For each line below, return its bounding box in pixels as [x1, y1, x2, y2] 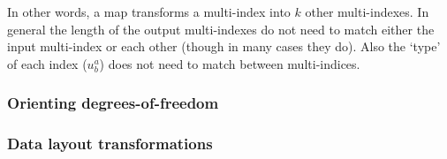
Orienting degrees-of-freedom [7, 92, 219, 114]
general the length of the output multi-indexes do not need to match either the [7, 19, 435, 38]
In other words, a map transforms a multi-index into [7, 3, 291, 20]
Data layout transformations [7, 132, 213, 155]
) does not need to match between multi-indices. [99, 54, 360, 72]
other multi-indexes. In [305, 3, 429, 20]
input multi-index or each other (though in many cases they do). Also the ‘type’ [7, 37, 441, 56]
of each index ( [7, 54, 87, 72]
